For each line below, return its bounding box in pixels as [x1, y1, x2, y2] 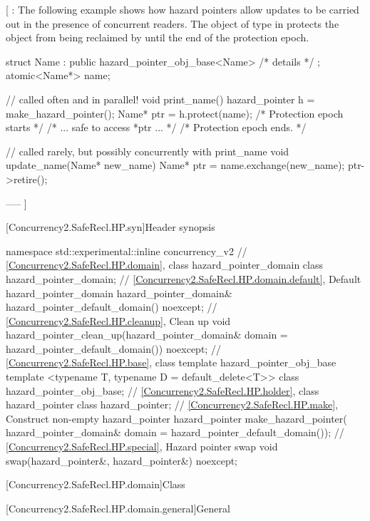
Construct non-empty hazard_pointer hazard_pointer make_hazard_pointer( [6, 411, 347, 425]
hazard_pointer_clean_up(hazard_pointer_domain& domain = [6, 327, 288, 342]
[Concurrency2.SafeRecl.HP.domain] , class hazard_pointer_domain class [6, 257, 324, 272]
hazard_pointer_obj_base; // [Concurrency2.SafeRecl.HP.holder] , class [6, 383, 319, 398]
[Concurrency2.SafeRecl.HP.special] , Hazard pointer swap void [6, 439, 278, 454]
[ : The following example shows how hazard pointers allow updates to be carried [6, 2, 359, 16]
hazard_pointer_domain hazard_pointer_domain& [6, 285, 232, 300]
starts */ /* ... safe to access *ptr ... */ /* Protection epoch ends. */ [6, 120, 307, 135]
